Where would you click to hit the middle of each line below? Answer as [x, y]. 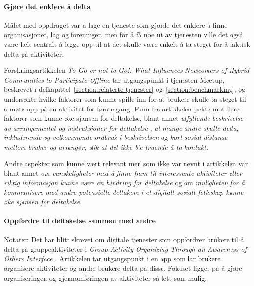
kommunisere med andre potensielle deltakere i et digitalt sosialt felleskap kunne [124, 192]
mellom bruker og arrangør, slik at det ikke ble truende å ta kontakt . [106, 146]
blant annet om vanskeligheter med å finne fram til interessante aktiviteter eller [123, 173]
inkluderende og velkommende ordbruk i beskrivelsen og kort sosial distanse [116, 137]
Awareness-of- [228, 249]
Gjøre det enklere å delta [47, 6]
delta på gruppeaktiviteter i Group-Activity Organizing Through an [104, 249]
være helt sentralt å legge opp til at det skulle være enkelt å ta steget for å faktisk [127, 44]
